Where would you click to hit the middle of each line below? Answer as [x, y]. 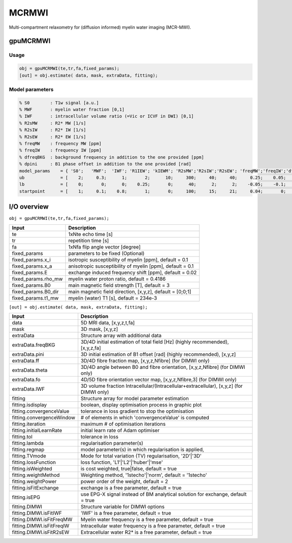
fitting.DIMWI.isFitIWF [37, 513]
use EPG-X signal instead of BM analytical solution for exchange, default [164, 494]
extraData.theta [30, 370]
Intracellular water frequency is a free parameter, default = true [153, 526]
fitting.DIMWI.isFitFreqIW [41, 526]
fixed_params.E [30, 272]
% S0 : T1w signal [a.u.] [59, 103]
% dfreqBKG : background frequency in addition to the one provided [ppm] [112, 157]
